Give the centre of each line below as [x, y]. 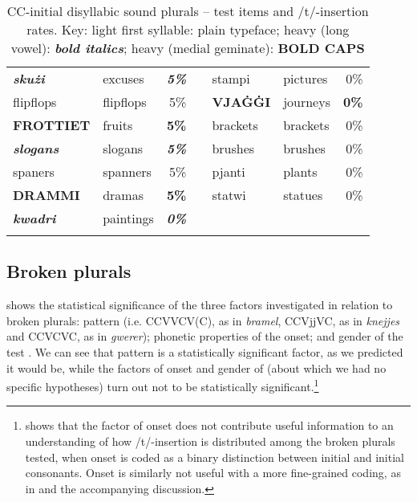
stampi [231, 78]
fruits [118, 125]
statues [303, 195]
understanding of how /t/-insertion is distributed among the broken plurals [210, 441]
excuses [123, 78]
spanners [127, 171]
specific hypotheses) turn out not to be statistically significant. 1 [163, 385]
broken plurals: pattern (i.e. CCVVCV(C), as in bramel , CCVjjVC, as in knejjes [203, 320]
